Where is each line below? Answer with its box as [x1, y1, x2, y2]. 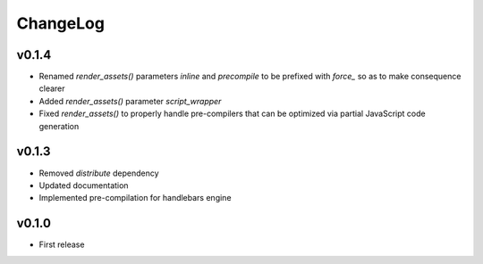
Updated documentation [38, 179, 129, 191]
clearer [38, 83, 66, 94]
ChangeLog [16, 13, 105, 33]
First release [38, 239, 85, 250]
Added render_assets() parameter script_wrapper [38, 95, 222, 106]
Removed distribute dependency [38, 168, 160, 178]
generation [38, 120, 80, 131]
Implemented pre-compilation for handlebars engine [38, 193, 232, 203]
